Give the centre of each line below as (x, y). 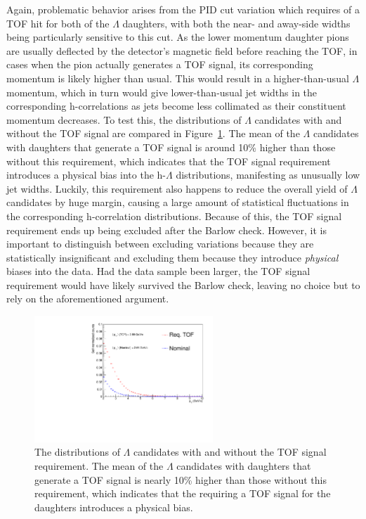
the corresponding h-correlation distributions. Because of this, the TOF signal (174, 216)
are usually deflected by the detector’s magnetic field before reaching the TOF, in (182, 50)
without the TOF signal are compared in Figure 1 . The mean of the (153, 133)
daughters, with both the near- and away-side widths (236, 23)
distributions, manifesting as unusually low (268, 175)
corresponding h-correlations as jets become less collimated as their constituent (176, 106)
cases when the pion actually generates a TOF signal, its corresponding (160, 64)
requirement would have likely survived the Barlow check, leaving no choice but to (183, 284)
